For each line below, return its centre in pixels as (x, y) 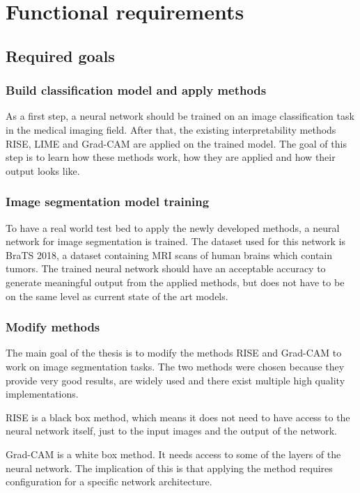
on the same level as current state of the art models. (117, 296)
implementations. (42, 394)
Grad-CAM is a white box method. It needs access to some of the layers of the (173, 454)
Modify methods (53, 327)
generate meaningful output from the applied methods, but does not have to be (175, 282)
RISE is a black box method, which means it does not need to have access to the (178, 417)
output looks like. (43, 170)
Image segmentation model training (108, 202)
